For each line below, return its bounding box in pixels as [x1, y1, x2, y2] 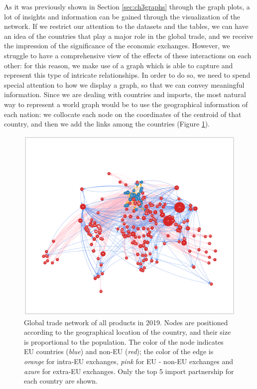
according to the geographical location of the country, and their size [24, 327, 231, 337]
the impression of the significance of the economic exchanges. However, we [4, 40, 230, 51]
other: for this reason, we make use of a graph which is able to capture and [4, 60, 233, 70]
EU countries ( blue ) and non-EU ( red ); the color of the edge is [24, 346, 214, 357]
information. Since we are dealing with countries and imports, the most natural [4, 89, 246, 100]
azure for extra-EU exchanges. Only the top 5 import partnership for [24, 366, 234, 376]
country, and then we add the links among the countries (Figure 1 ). [4, 119, 210, 129]
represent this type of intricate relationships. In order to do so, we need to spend [4, 70, 251, 80]
